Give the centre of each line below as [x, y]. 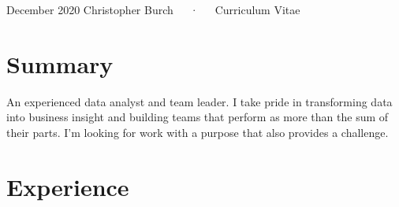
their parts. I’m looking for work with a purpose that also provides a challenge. [198, 132]
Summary [60, 63]
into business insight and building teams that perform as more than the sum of [198, 117]
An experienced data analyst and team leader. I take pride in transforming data [199, 101]
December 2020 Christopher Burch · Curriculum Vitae [153, 9]
